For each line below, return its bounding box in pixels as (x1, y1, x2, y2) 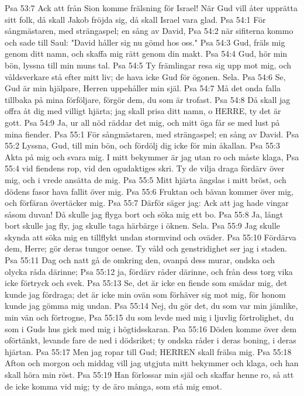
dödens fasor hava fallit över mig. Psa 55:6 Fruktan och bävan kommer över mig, (5, 185, 293, 197)
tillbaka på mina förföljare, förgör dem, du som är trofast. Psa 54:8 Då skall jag (5, 93, 291, 105)
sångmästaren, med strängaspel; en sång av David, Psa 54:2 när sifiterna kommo (5, 25, 293, 37)
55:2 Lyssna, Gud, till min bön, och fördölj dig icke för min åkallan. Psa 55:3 (5, 139, 281, 151)
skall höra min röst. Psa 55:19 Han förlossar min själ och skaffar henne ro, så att (5, 369, 294, 380)
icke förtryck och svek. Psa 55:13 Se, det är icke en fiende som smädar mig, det (5, 277, 288, 289)
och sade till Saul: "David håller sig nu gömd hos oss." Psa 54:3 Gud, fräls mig (5, 36, 285, 48)
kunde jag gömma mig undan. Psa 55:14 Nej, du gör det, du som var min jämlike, (5, 299, 298, 312)
